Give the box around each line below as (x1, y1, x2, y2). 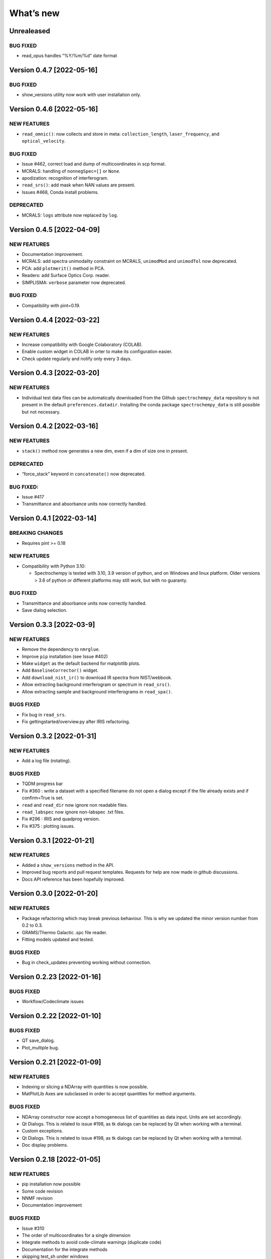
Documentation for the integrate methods (22, 1246, 108, 1252)
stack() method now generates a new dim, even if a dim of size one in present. (22, 448, 188, 454)
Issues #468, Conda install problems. (22, 189, 99, 195)
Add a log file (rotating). (22, 758, 71, 764)
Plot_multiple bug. (22, 1044, 59, 1051)
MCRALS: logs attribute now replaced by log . (22, 212, 118, 218)
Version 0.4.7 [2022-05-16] (9, 66, 98, 75)
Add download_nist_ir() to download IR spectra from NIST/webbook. (22, 674, 173, 680)
